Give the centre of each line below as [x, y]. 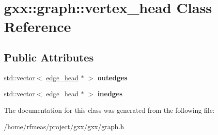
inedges [110, 94]
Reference [38, 26]
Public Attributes [49, 57]
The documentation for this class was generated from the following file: [109, 110]
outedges [112, 77]
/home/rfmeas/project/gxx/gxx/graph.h [64, 126]
